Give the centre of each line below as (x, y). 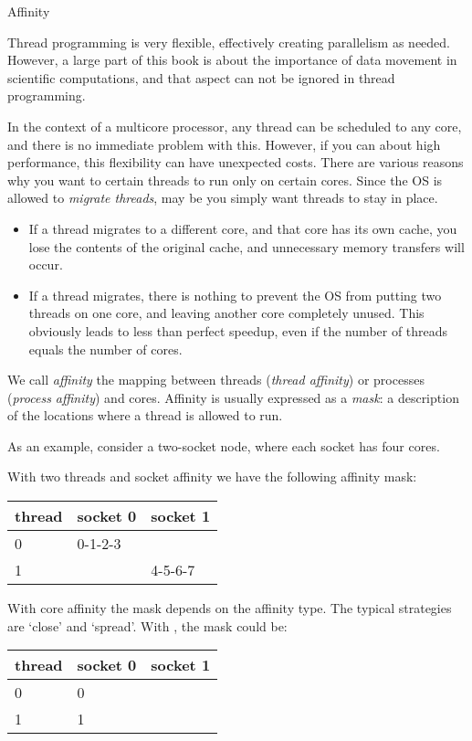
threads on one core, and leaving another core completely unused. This (226, 313)
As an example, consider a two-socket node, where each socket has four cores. (224, 445)
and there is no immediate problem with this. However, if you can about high (224, 144)
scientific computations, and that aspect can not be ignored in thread (201, 77)
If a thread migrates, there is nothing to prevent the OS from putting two (235, 295)
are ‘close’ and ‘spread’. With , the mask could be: (147, 625)
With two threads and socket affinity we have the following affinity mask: (212, 476)
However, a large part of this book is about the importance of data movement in (232, 60)
